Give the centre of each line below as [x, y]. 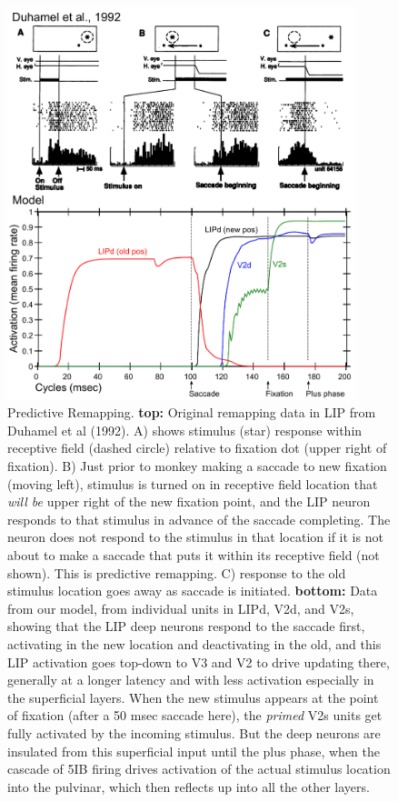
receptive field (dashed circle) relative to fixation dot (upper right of [197, 448]
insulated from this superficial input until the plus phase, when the [194, 751]
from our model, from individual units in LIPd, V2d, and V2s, [181, 608]
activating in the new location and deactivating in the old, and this [194, 643]
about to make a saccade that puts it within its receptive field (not [194, 554]
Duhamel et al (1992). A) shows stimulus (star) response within [185, 430]
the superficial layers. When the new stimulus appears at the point [193, 697]
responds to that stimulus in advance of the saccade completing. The [199, 519]
